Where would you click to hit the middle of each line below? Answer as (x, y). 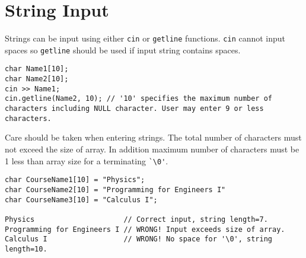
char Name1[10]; (37, 69)
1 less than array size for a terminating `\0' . (87, 160)
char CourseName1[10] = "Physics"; (75, 180)
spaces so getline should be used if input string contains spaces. (123, 50)
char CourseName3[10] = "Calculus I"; (81, 200)
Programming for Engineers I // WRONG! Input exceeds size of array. (145, 229)
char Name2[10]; (37, 79)
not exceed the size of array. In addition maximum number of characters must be (152, 149)
